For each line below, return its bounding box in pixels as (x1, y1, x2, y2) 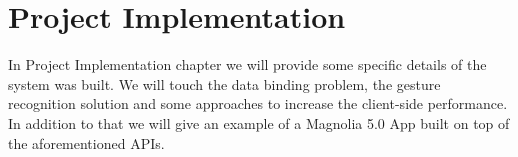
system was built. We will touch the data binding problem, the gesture (8, 73, 441, 94)
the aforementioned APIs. (8, 132, 165, 153)
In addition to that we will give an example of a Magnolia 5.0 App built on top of (8, 112, 510, 133)
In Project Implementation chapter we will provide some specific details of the (8, 54, 487, 75)
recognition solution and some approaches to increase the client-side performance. (8, 93, 508, 114)
